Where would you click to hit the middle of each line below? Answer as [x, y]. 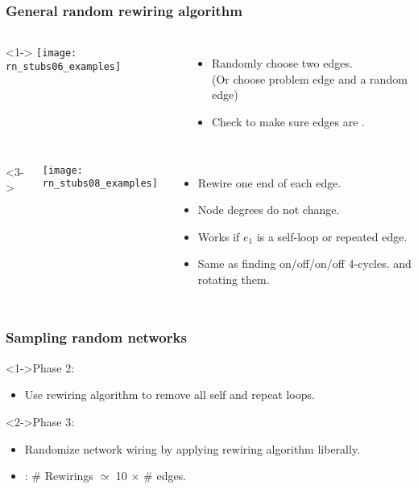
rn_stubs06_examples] [64, 66]
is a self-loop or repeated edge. [332, 236]
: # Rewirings [59, 476]
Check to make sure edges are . [288, 121]
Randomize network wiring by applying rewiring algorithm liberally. [192, 448]
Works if [219, 236]
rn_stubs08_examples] [100, 184]
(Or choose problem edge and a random [309, 78]
